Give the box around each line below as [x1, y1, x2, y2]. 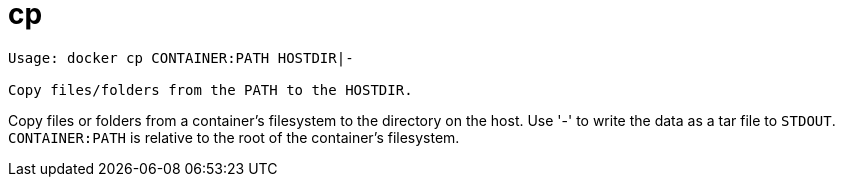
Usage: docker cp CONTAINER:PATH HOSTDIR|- [8, 49, 354, 66]
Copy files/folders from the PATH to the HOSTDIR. [8, 81, 413, 98]
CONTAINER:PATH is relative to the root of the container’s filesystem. [8, 128, 460, 146]
